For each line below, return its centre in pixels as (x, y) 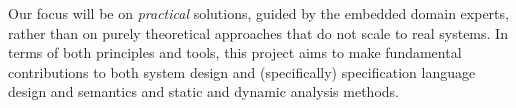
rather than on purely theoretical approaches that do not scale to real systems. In (258, 32)
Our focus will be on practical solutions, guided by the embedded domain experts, (258, 13)
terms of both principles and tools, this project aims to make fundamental (235, 52)
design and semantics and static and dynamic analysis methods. (203, 91)
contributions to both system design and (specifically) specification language (242, 71)
